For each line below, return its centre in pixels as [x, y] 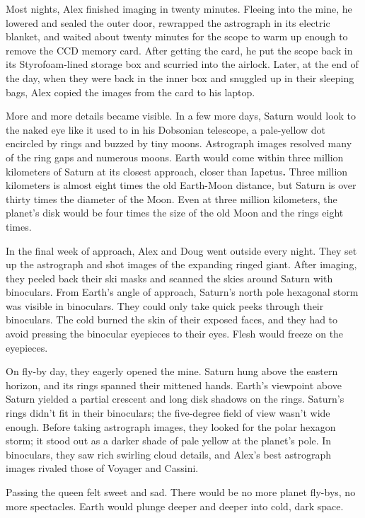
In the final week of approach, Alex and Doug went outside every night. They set [181, 250]
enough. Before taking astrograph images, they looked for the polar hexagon [171, 426]
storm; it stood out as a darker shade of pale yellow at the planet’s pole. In [169, 441]
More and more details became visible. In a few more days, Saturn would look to [181, 116]
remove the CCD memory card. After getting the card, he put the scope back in [179, 50]
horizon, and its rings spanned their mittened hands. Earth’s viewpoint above [174, 385]
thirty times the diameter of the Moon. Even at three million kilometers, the [172, 198]
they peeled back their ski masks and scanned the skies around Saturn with [169, 278]
